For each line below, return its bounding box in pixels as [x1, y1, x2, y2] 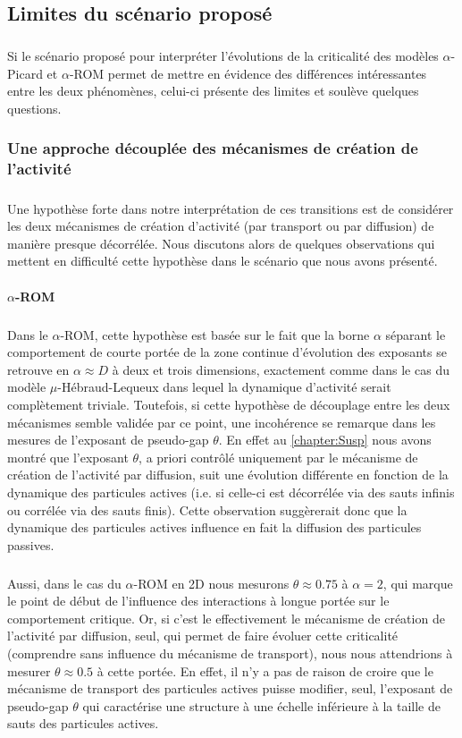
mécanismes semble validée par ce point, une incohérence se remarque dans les [7, 412, 436, 431]
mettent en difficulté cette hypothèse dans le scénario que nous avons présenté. [7, 251, 438, 270]
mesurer [7, 661, 51, 680]
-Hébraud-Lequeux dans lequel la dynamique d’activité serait [57, 377, 391, 396]
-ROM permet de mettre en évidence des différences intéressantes [69, 64, 427, 82]
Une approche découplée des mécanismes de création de [7, 137, 418, 159]
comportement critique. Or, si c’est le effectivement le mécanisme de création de [7, 608, 445, 627]
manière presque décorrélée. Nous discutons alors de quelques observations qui [7, 233, 435, 252]
